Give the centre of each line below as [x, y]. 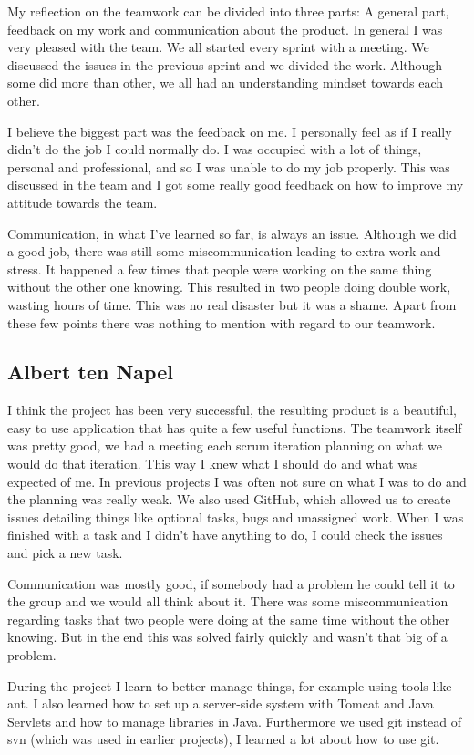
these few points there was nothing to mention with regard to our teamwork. [222, 322]
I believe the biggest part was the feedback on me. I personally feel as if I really [230, 131]
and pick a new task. [65, 553]
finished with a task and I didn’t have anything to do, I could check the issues [225, 535]
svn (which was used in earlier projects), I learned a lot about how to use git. [223, 739]
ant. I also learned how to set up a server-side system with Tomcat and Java [221, 703]
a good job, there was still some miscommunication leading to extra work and [224, 251]
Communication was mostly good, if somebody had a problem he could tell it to [231, 583]
